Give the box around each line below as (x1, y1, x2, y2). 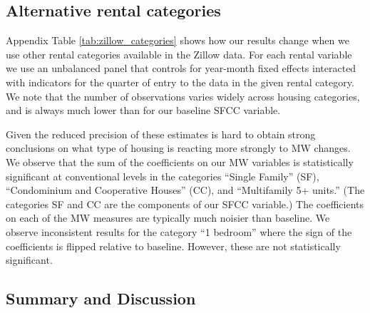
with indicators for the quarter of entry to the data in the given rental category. (6, 74, 354, 89)
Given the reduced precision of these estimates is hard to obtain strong (6, 126, 316, 141)
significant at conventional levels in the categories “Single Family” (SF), (6, 168, 319, 183)
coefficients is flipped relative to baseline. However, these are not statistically (6, 238, 341, 253)
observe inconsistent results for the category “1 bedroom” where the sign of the (6, 224, 352, 239)
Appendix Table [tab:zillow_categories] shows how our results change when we (6, 33, 349, 48)
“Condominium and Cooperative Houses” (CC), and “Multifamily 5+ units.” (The (6, 183, 365, 197)
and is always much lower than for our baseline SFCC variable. (6, 103, 281, 118)
